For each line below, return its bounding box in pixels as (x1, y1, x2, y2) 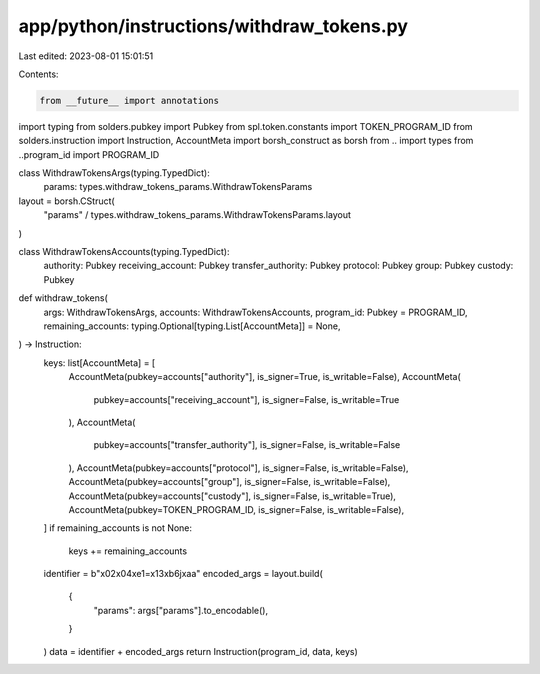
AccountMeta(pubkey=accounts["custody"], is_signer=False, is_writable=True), (68, 490, 397, 502)
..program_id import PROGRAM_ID (18, 148, 160, 160)
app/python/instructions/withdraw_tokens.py (18, 15, 409, 37)
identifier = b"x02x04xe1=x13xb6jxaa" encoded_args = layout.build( (43, 568, 324, 580)
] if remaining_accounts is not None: (43, 522, 193, 534)
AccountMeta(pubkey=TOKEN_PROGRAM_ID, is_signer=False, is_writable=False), (68, 503, 405, 515)
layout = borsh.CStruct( (18, 195, 115, 207)
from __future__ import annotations (39, 95, 220, 106)
